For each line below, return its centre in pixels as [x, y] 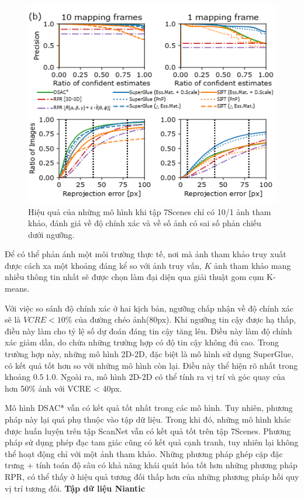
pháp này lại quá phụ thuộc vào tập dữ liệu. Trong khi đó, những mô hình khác [148, 419]
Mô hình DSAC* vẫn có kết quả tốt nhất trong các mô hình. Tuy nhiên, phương [149, 408]
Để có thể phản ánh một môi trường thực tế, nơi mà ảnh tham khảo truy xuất [146, 254]
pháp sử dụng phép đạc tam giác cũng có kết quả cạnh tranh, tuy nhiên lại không [152, 442]
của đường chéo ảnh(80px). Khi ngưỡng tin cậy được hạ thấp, [186, 319]
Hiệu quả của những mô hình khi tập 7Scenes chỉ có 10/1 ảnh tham [150, 211]
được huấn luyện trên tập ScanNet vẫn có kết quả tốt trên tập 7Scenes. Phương [148, 430]
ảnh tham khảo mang [253, 265]
